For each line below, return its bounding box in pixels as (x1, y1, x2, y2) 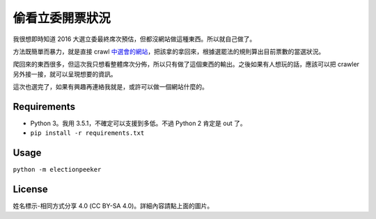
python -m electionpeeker (13, 165, 102, 174)
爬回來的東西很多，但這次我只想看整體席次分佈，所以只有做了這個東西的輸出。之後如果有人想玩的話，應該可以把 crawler (13, 60, 360, 69)
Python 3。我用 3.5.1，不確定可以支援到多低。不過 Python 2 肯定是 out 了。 (30, 119, 246, 128)
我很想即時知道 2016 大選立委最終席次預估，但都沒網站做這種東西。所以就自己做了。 (13, 35, 256, 43)
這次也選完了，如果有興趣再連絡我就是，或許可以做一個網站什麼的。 (13, 83, 208, 91)
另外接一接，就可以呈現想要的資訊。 (13, 70, 117, 78)
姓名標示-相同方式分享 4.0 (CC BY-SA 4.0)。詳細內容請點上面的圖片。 (13, 202, 214, 210)
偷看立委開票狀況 (13, 10, 111, 26)
